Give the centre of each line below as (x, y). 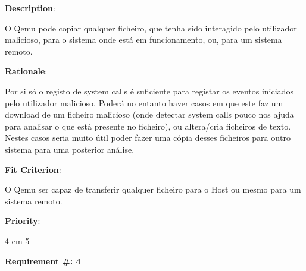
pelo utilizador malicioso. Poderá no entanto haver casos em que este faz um (144, 103)
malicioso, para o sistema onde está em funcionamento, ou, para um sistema (143, 40)
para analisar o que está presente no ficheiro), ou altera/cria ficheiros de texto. (148, 126)
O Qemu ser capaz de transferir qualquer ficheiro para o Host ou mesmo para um (153, 189)
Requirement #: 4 (43, 261)
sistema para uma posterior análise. (70, 149)
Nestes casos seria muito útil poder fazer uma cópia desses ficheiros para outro (148, 138)
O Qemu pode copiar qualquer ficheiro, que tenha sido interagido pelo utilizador (151, 28)
